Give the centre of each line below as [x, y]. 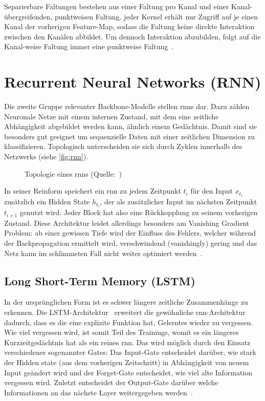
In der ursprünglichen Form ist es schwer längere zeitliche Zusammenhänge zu [126, 302]
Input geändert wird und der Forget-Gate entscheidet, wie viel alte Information [128, 372]
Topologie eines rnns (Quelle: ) [73, 173]
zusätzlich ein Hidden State [47, 202]
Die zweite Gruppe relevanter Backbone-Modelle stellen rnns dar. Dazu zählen [127, 106]
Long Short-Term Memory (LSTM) [100, 280]
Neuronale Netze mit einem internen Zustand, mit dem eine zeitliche [112, 116]
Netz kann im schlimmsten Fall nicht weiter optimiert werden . [103, 253]
